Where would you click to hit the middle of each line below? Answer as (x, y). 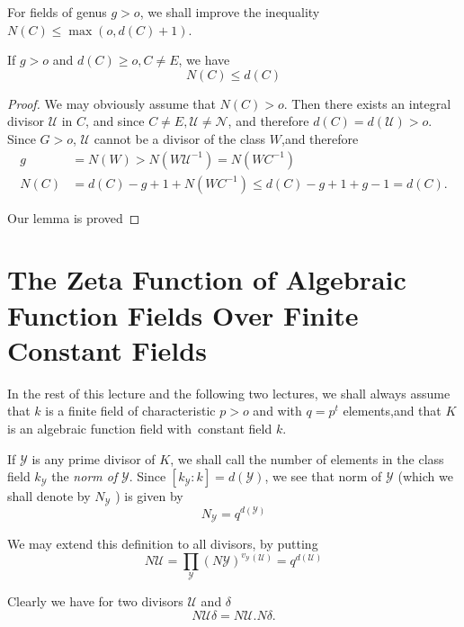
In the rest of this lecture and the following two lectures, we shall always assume (229, 393)
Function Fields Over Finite (183, 314)
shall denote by (49, 496)
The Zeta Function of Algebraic (207, 279)
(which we (425, 476)
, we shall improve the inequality (230, 12)
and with (277, 411)
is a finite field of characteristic (130, 411)
